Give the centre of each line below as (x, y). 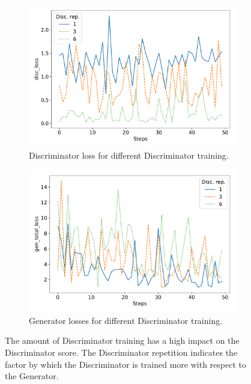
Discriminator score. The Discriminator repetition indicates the (121, 352)
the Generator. (32, 376)
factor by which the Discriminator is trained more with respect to (125, 364)
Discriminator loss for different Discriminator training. (129, 155)
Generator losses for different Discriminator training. (126, 320)
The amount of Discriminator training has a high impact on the (122, 340)
